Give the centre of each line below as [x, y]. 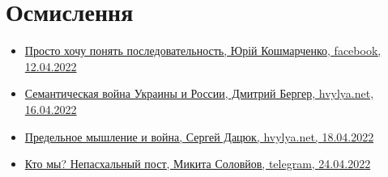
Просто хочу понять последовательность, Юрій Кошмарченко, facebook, [203, 51]
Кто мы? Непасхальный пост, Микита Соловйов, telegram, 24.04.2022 [198, 164]
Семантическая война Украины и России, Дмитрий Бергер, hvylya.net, [199, 93]
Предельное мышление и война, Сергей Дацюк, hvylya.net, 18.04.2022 [199, 136]
